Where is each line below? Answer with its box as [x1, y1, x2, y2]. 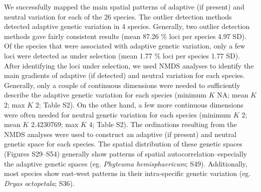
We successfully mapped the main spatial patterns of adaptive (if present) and [4, 1, 244, 11]
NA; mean [217, 89, 248, 100]
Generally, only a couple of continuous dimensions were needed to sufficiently [4, 79, 240, 90]
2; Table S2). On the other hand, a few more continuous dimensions [35, 99, 243, 109]
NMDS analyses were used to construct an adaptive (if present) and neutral [4, 128, 236, 139]
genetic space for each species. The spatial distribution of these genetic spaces [4, 138, 242, 149]
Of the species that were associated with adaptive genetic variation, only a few [4, 40, 245, 51]
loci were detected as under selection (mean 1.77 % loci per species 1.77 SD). [4, 50, 240, 60]
